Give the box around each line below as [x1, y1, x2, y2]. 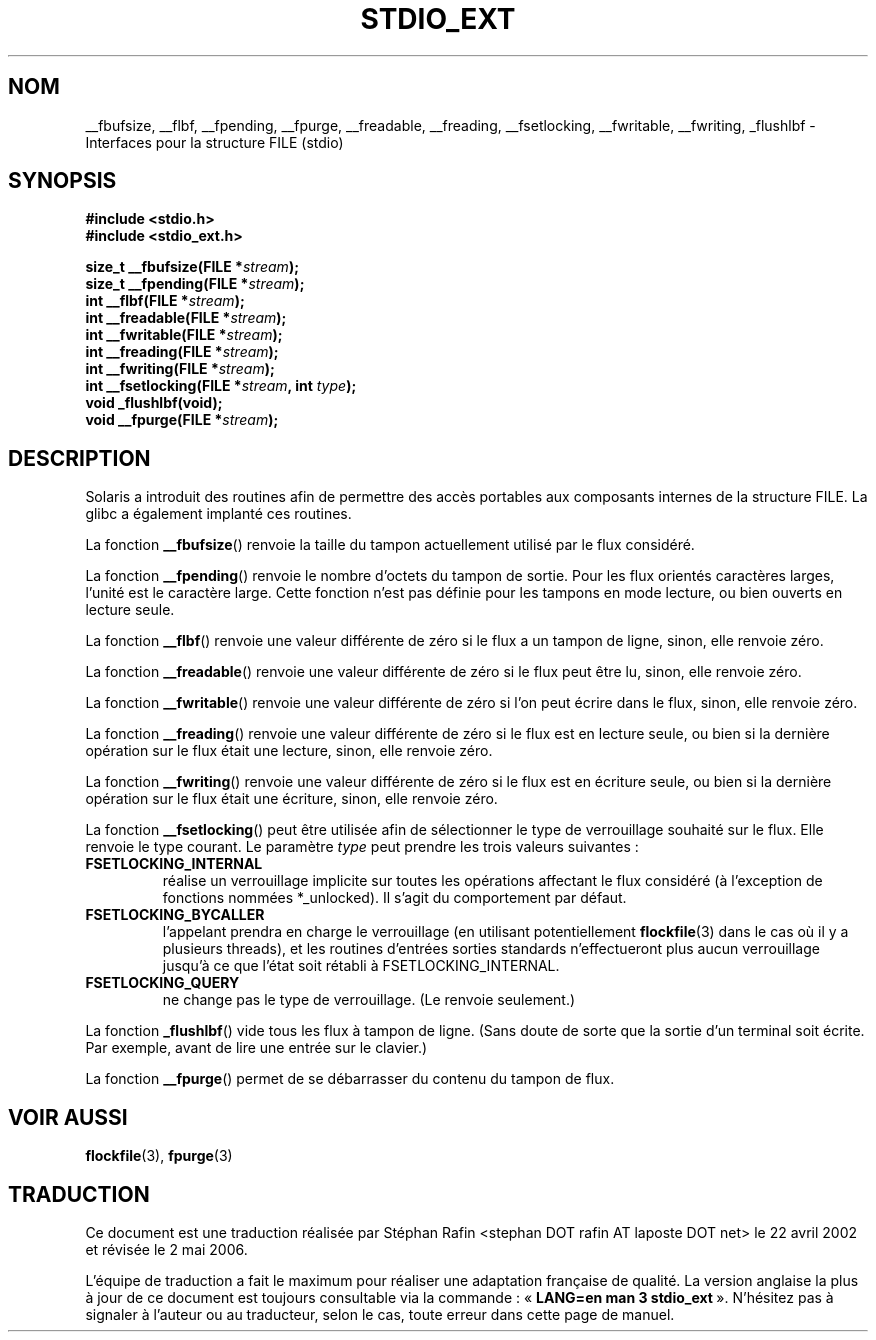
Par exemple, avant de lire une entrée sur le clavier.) [85, 1039, 428, 1057]
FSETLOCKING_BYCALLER [85, 906, 265, 924]
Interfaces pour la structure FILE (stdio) [85, 133, 344, 151]
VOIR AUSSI [8, 1104, 128, 1130]
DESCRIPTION [8, 445, 151, 471]
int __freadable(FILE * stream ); [85, 309, 287, 327]
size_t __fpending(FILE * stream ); [85, 275, 305, 293]
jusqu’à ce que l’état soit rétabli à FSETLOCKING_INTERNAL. [162, 957, 560, 975]
